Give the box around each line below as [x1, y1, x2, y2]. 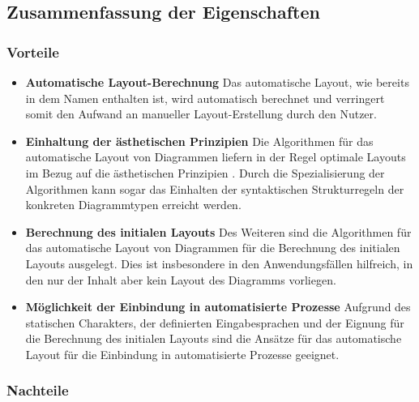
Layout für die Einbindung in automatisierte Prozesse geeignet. [25, 345, 340, 362]
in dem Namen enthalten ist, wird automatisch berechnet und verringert [25, 89, 385, 106]
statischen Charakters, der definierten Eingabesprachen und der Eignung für [25, 314, 404, 331]
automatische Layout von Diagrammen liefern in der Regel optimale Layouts [25, 148, 406, 165]
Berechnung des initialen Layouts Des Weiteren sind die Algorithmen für [25, 223, 412, 240]
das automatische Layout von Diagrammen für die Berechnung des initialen [25, 239, 400, 256]
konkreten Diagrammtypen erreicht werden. [25, 196, 242, 213]
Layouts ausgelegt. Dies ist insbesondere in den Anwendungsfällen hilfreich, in [25, 254, 413, 272]
